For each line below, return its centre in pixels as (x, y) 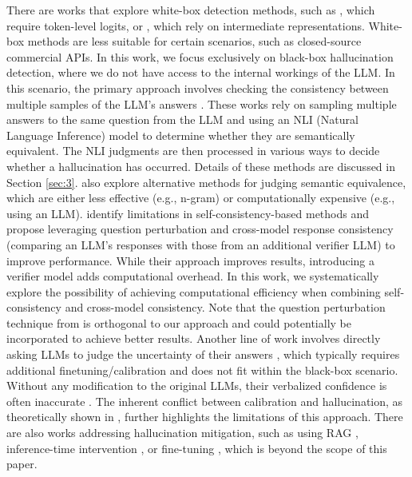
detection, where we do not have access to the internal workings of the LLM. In (201, 72)
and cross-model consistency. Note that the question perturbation (225, 307)
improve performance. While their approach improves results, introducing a (191, 260)
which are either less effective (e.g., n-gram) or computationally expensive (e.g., (201, 198)
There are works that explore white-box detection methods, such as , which (191, 10)
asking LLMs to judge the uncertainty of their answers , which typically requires (203, 354)
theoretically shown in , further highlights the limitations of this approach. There (205, 417)
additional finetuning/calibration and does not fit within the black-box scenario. (202, 370)
